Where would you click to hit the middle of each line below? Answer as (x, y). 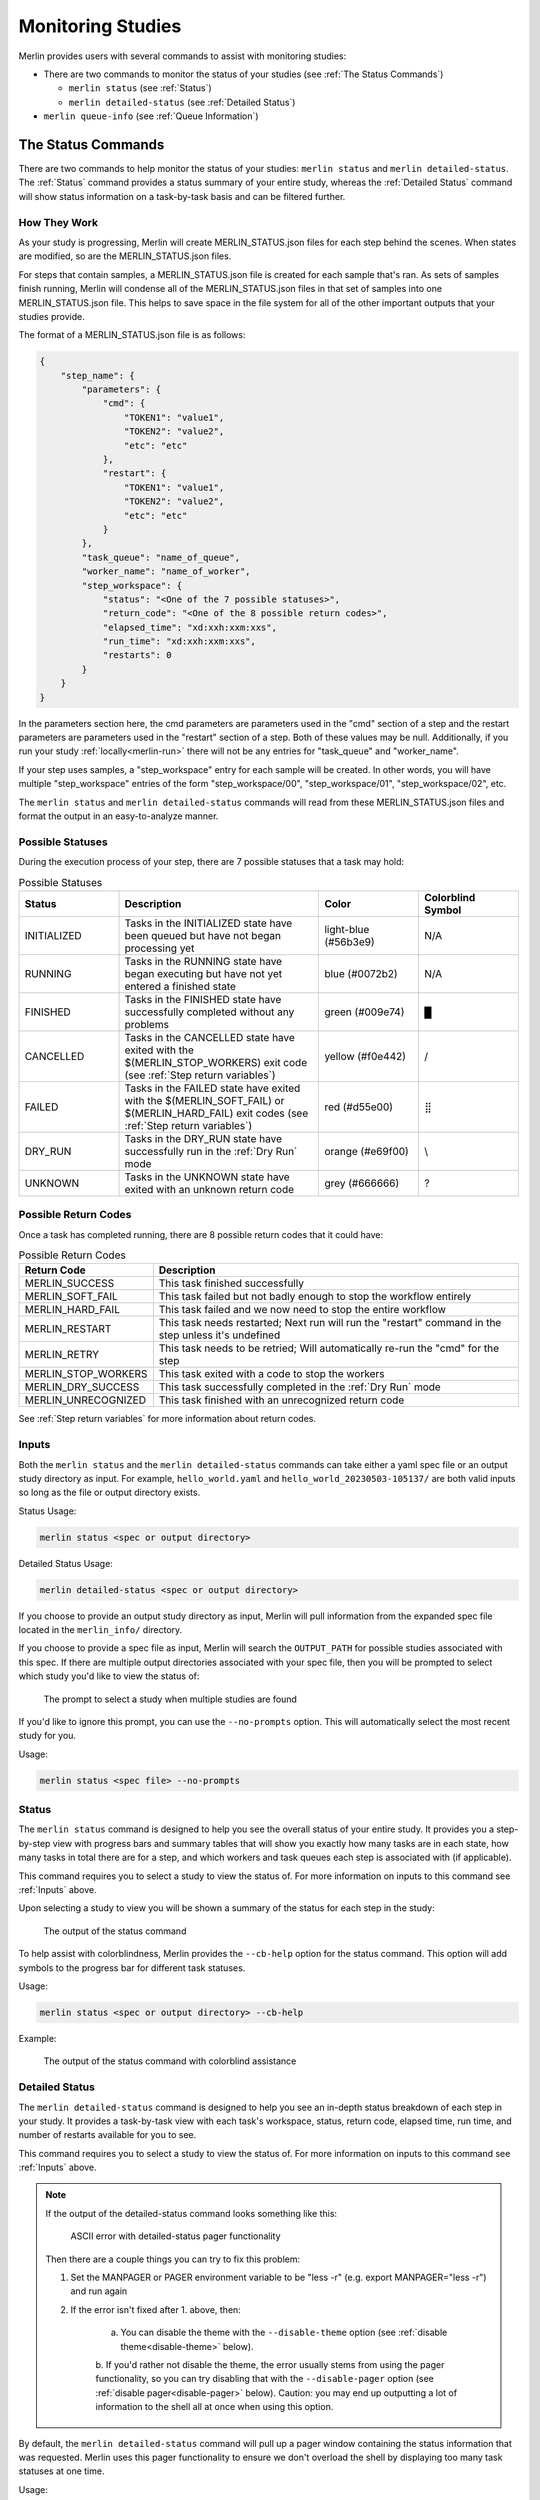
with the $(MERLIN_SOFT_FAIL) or (204, 1100)
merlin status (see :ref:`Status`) (140, 88)
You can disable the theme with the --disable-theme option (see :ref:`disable (284, 2332)
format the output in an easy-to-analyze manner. (118, 816)
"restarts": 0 (137, 655)
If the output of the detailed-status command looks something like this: (191, 2213)
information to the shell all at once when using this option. (214, 2407)
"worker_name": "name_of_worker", (166, 571)
